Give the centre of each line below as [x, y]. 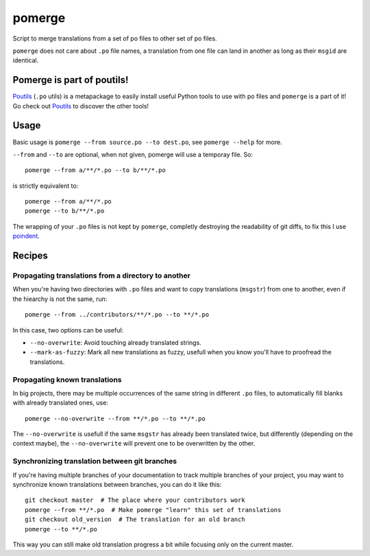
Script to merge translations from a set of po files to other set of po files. [115, 38]
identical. [26, 60]
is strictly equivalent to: [46, 186]
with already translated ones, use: [61, 403]
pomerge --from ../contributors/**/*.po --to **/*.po [117, 315]
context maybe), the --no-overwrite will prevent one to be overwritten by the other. [134, 444]
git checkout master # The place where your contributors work [135, 500]
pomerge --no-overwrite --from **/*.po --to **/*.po [115, 419]
